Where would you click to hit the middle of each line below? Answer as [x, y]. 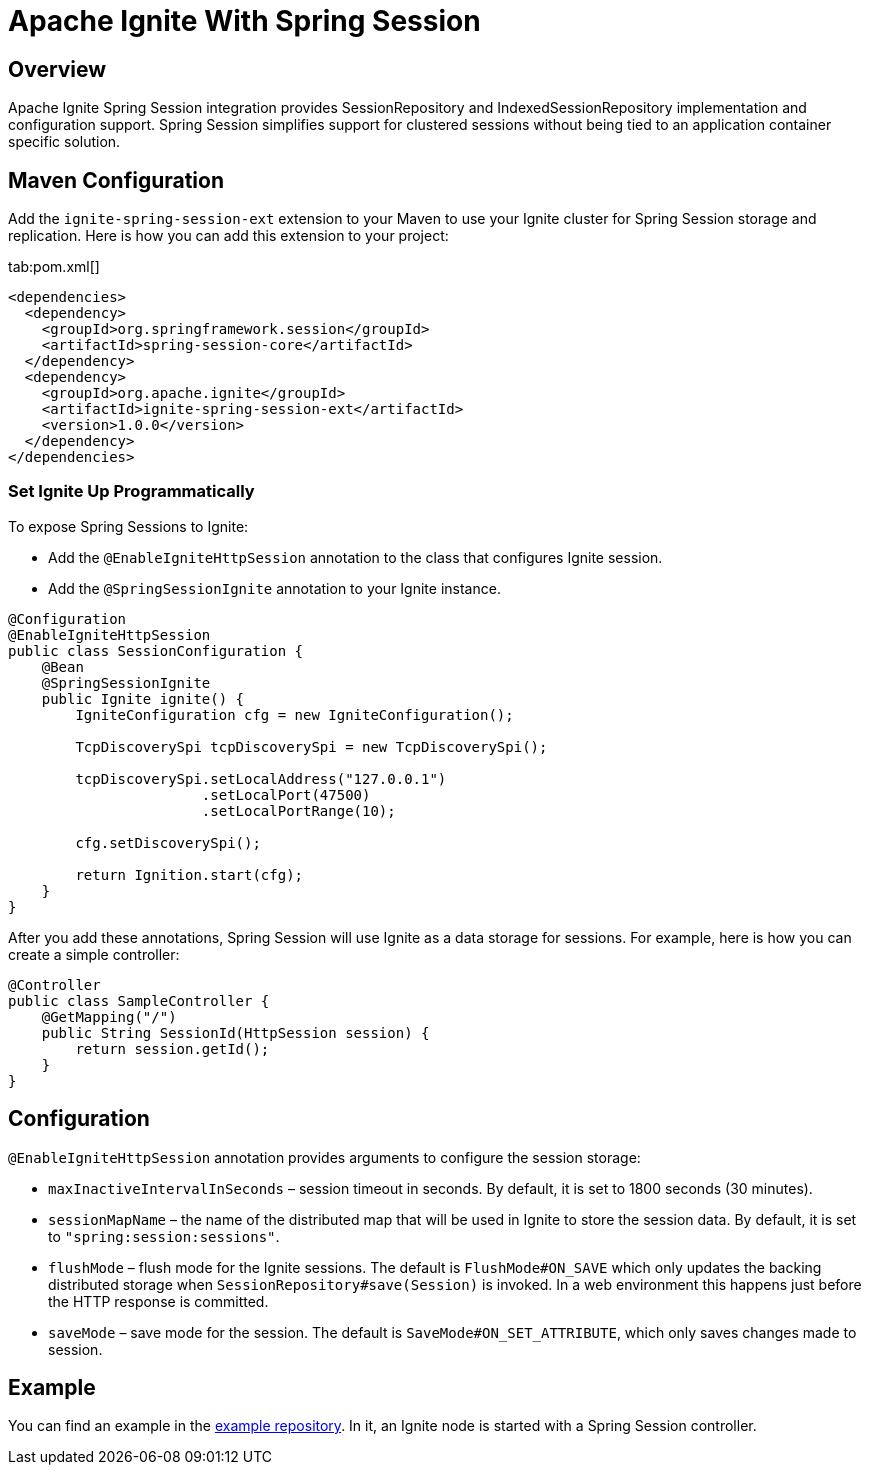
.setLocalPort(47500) [286, 794]
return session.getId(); [172, 1048]
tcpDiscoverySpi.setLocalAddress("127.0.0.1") [261, 778]
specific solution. [64, 142]
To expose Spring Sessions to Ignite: [128, 526]
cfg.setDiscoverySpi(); [168, 842]
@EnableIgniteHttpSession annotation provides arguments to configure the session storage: [324, 1157]
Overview [57, 69]
